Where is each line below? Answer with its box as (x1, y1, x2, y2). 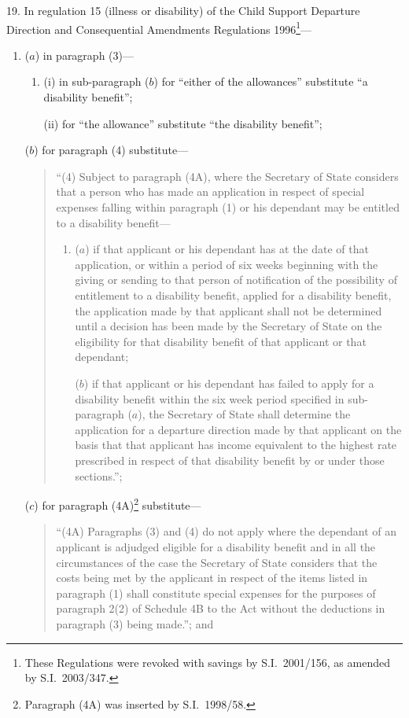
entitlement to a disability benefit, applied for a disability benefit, (75, 286, 392, 303)
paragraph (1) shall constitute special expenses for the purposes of (56, 584, 376, 601)
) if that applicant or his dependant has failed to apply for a (83, 374, 374, 391)
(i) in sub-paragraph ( (43, 73, 149, 90)
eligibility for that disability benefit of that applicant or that (75, 333, 367, 349)
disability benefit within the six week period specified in (75, 390, 345, 407)
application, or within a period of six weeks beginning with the (75, 256, 378, 272)
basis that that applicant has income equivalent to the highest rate (75, 436, 397, 453)
